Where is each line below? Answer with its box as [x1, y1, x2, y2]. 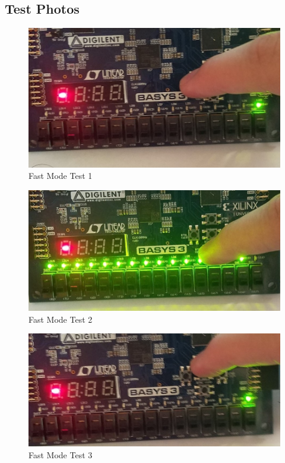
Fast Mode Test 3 [28, 448, 93, 461]
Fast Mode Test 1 [28, 169, 93, 182]
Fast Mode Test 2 [28, 313, 93, 325]
